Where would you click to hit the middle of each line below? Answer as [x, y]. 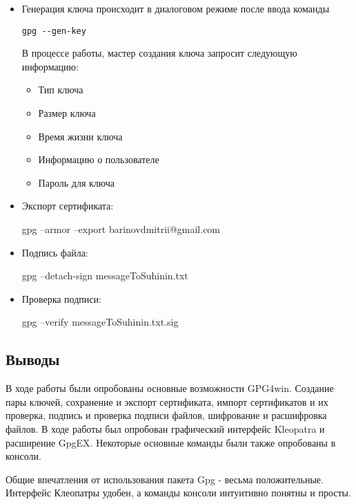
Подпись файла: [55, 252]
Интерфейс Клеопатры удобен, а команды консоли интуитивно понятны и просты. [178, 493]
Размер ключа [67, 113]
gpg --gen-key [54, 31]
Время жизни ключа [80, 136]
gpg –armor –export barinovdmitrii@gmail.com [121, 229]
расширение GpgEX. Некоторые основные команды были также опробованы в [171, 442]
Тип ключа [61, 90]
